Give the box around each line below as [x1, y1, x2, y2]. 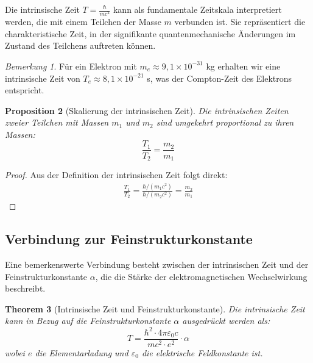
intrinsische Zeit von [5, 71, 80, 84]
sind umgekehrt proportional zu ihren [156, 116, 294, 129]
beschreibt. [5, 282, 46, 295]
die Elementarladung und [35, 346, 128, 359]
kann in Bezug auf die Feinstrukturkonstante [5, 314, 171, 327]
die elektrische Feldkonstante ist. [141, 346, 263, 359]
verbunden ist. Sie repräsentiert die [174, 15, 306, 28]
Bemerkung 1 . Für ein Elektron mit [5, 59, 137, 72]
